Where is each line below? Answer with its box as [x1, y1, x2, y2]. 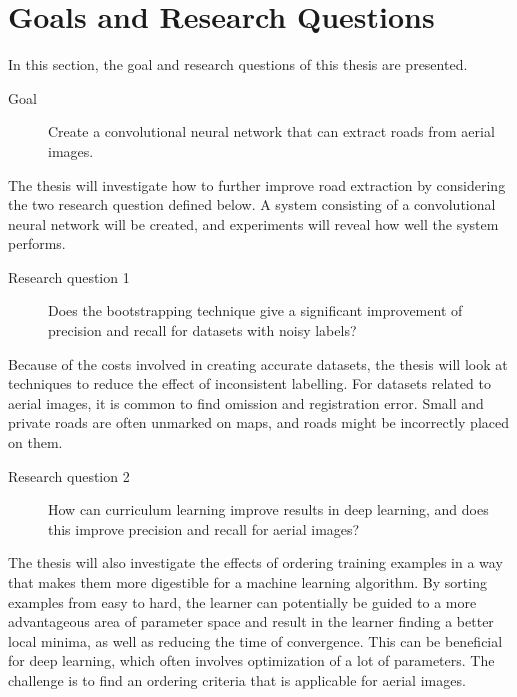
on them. [8, 432, 63, 453]
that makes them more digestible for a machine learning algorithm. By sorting [8, 572, 487, 592]
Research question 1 [8, 266, 130, 287]
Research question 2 [8, 465, 130, 486]
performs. [8, 233, 66, 254]
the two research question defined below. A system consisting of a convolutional [8, 194, 496, 215]
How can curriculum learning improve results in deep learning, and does [48, 499, 489, 520]
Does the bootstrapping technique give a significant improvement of [48, 300, 463, 321]
